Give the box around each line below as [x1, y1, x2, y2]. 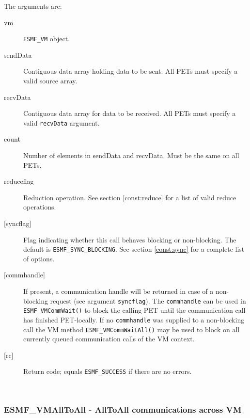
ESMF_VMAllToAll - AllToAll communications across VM [4, 403, 242, 415]
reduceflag [4, 176, 34, 186]
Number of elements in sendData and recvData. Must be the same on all [23, 150, 239, 161]
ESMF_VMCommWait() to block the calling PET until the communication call [23, 305, 246, 315]
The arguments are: [4, 1, 62, 11]
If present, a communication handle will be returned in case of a [23, 286, 214, 296]
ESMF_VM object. [23, 33, 70, 44]
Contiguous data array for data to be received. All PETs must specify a [23, 108, 236, 118]
